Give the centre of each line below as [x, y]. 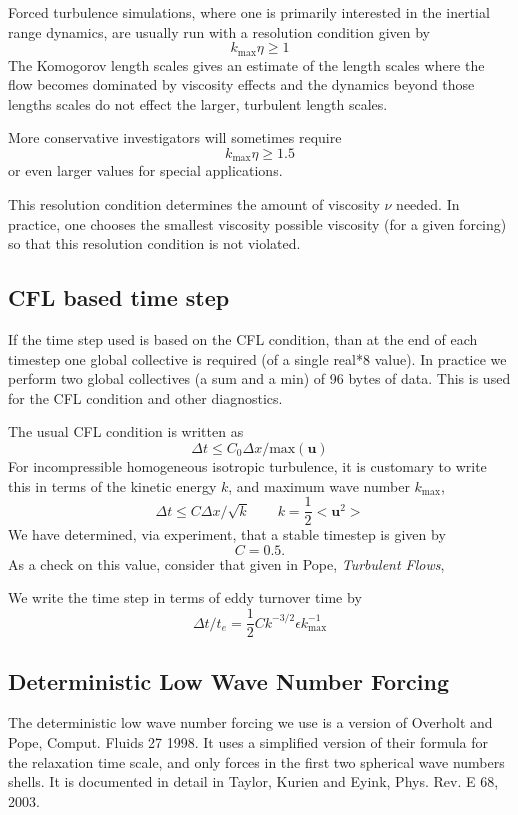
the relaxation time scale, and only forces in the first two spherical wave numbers [256, 761]
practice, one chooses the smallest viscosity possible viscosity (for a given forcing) [257, 223]
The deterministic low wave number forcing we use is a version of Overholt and [250, 722]
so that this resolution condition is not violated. [154, 243]
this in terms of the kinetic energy [112, 485]
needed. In [428, 204]
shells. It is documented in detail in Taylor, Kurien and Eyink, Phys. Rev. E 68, [253, 781]
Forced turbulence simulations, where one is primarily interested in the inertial [249, 12]
